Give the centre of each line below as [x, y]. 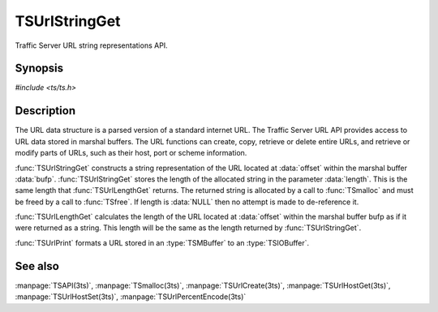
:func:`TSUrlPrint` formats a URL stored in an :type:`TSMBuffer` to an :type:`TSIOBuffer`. [162, 242]
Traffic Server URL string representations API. [91, 45]
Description [45, 111]
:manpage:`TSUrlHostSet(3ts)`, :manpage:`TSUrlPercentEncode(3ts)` [131, 297]
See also [37, 266]
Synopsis [39, 68]
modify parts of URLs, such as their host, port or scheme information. [131, 153]
